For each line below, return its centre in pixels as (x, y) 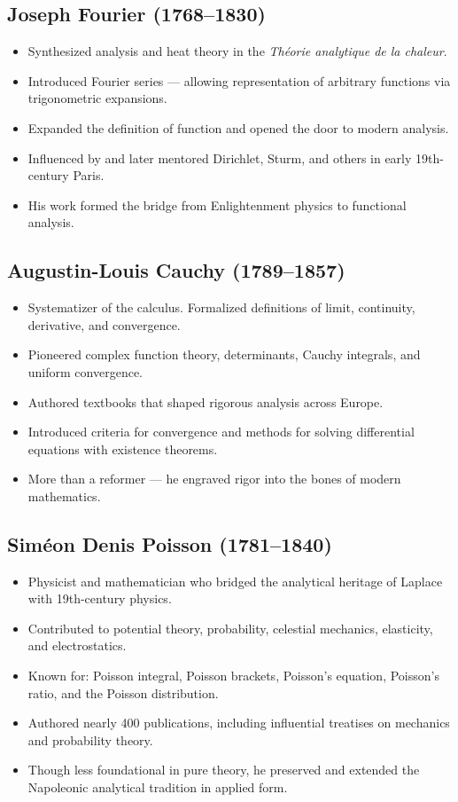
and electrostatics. (77, 645)
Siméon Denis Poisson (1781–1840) (170, 543)
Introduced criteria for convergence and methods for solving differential (221, 432)
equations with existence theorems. (123, 448)
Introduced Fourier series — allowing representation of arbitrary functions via (239, 80)
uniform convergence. (85, 371)
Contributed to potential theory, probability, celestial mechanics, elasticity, (230, 628)
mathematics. (64, 495)
